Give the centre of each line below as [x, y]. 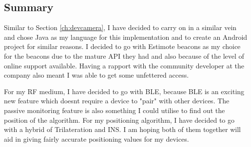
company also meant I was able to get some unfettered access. [97, 75]
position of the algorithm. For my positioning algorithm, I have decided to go [119, 120]
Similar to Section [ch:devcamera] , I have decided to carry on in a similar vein [120, 27]
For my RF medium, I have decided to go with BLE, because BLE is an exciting [124, 91]
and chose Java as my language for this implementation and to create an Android [126, 37]
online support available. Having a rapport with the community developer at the [124, 65]
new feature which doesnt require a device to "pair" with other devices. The [117, 101]
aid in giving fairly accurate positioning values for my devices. [97, 139]
